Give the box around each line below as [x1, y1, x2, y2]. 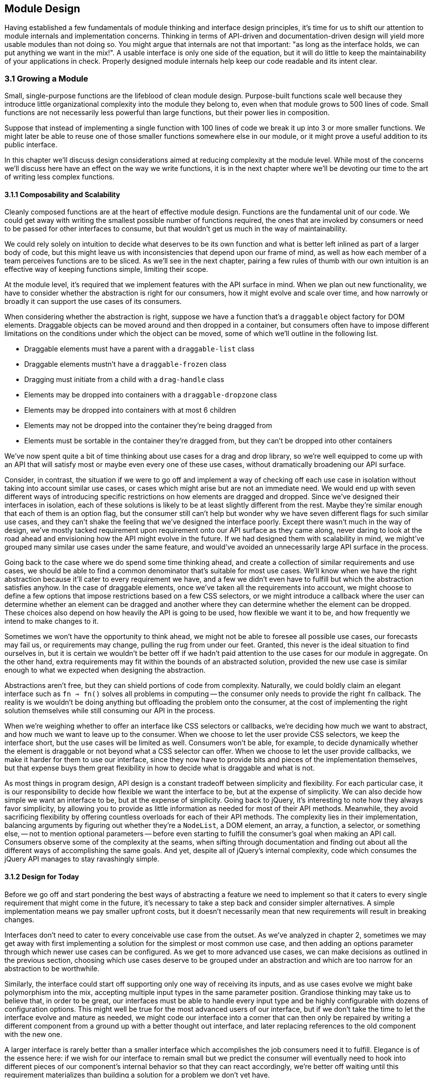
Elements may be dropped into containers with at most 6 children [24, 406, 236, 415]
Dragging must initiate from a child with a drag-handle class [24, 375, 224, 384]
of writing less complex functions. [4, 172, 115, 181]
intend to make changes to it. [4, 617, 99, 626]
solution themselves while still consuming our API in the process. [4, 706, 215, 715]
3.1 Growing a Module [4, 73, 88, 84]
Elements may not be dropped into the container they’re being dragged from [24, 421, 272, 430]
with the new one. [4, 1030, 63, 1038]
